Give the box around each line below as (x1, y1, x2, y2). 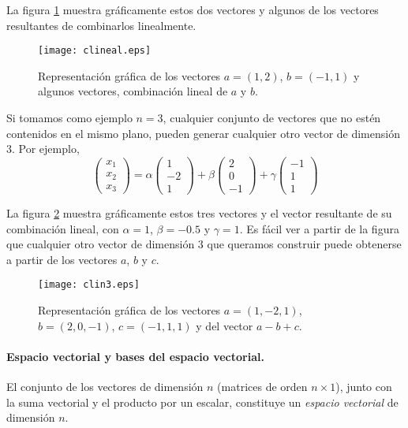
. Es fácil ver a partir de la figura (239, 220, 399, 236)
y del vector (196, 317, 253, 333)
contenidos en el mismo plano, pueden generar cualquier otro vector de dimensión (6, 125, 400, 141)
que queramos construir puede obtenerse (207, 236, 402, 252)
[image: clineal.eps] (38, 45, 152, 57)
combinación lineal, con (6, 220, 119, 236)
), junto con (335, 378, 392, 394)
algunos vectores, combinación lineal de (38, 83, 228, 99)
